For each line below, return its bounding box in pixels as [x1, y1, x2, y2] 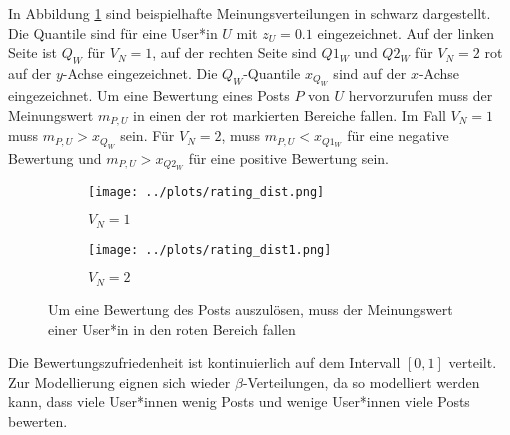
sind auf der [333, 62, 407, 83]
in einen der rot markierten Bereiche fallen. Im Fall [133, 104, 446, 125]
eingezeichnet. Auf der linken [317, 22, 495, 43]
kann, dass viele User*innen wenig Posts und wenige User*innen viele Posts [8, 391, 470, 412]
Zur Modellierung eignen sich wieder [8, 371, 231, 392]
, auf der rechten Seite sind [152, 42, 317, 63]
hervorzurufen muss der [348, 85, 493, 106]
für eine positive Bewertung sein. [188, 147, 389, 168]
